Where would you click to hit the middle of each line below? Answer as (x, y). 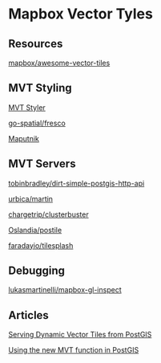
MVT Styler (27, 107)
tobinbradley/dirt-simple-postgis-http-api (76, 183)
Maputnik (24, 138)
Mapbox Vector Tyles (81, 14)
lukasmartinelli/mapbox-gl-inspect (65, 290)
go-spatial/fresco (37, 123)
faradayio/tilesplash (41, 245)
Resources (36, 44)
